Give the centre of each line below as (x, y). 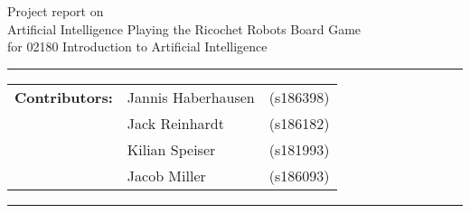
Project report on (56, 11)
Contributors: (64, 97)
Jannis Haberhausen (191, 97)
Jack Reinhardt (175, 123)
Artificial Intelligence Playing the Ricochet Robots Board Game (184, 28)
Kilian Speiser (171, 149)
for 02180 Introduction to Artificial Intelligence (137, 46)
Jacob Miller (166, 175)
